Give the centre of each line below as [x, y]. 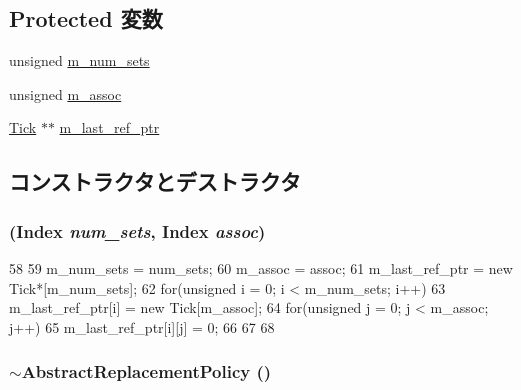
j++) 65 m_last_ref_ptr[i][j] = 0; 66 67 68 [142, 326]
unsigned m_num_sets [79, 60]
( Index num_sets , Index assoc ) [137, 230]
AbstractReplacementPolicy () [146, 371]
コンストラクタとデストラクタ [155, 181]
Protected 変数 [86, 18]
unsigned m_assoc [65, 93]
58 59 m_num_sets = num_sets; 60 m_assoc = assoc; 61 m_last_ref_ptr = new [261, 267]
